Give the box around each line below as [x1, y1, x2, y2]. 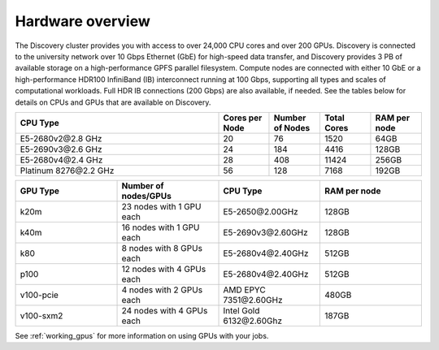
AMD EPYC [223, 284, 266, 296]
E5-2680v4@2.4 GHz [20, 154, 103, 166]
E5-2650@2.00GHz [223, 205, 298, 217]
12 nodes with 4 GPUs [121, 263, 206, 274]
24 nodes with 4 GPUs [121, 305, 208, 316]
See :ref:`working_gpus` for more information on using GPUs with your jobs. [15, 331, 269, 340]
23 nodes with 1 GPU [121, 201, 202, 212]
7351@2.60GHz [223, 294, 283, 305]
